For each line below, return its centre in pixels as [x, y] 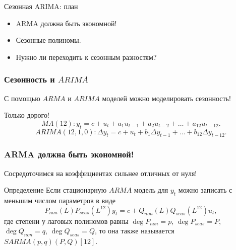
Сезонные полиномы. [48, 40]
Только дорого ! [27, 115]
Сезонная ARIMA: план [41, 6]
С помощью [22, 98]
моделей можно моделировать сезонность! [166, 98]
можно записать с [205, 190]
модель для [151, 190]
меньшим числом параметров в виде [60, 200]
